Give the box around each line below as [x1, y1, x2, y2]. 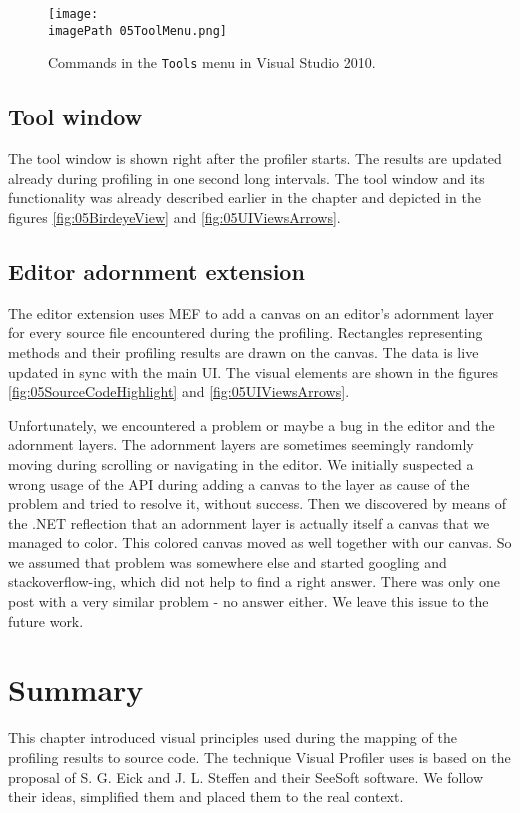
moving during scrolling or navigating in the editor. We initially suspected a [8, 453, 474, 474]
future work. [8, 610, 84, 631]
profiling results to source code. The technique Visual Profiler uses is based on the [8, 746, 511, 767]
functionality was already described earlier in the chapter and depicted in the [8, 187, 481, 208]
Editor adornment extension [8, 255, 305, 286]
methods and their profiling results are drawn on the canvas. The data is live [8, 341, 479, 362]
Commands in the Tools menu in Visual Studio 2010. [48, 52, 376, 73]
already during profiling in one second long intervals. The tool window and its [8, 167, 485, 188]
